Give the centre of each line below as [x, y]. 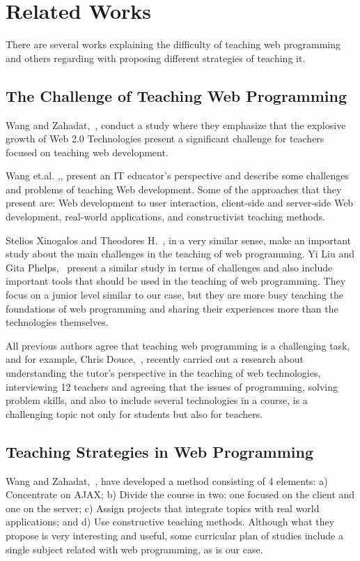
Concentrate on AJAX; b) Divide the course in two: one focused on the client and [180, 494]
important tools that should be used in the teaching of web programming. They [176, 281]
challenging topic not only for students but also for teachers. [134, 413]
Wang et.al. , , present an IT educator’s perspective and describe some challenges [177, 175]
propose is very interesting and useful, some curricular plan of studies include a [174, 535]
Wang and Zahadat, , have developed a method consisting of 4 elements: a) [167, 480]
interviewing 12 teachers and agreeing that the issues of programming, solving [172, 386]
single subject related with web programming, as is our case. [134, 549]
